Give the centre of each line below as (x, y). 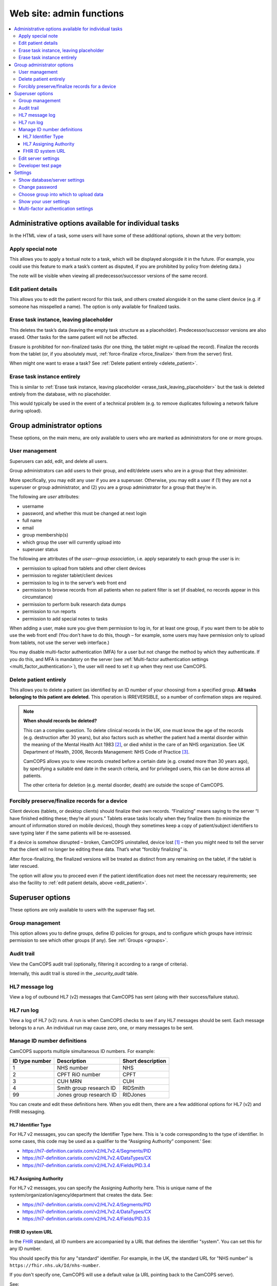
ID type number (32, 1061)
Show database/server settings (52, 180)
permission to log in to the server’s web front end (74, 583)
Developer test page (40, 165)
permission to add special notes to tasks (65, 619)
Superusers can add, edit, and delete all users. (59, 461)
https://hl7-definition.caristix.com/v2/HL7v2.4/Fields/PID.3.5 (86, 1219)
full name (32, 521)
